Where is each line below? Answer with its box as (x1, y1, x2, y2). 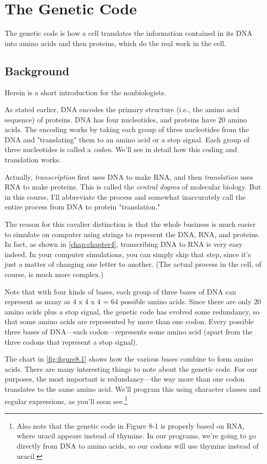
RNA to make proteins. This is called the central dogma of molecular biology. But (5, 181, 261, 192)
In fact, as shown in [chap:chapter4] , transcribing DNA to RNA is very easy (5, 239, 243, 249)
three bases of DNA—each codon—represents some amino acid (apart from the (5, 326, 253, 336)
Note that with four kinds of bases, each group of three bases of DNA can (5, 286, 236, 297)
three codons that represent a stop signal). (5, 336, 138, 347)
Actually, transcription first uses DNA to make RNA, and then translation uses (5, 171, 253, 182)
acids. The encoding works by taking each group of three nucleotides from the (5, 124, 249, 135)
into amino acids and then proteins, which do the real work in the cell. (5, 37, 226, 48)
